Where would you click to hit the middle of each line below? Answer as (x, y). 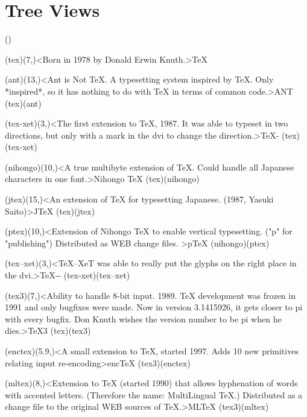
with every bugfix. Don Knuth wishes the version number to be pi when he (143, 318)
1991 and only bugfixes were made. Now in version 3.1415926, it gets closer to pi (154, 307)
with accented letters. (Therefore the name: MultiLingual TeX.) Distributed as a (154, 394)
